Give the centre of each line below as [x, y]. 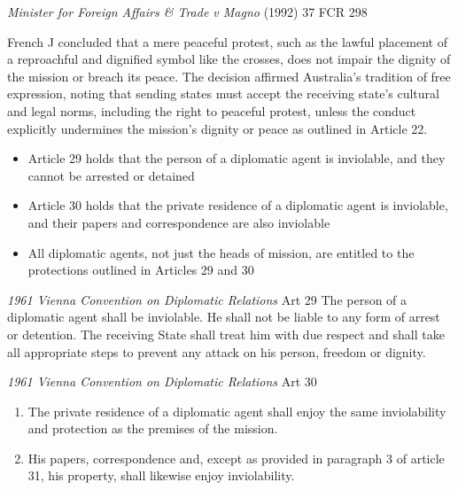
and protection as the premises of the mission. [153, 428]
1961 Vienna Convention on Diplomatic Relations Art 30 [162, 381]
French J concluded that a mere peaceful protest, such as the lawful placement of [227, 41]
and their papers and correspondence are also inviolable [179, 222]
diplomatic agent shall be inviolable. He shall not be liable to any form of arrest [224, 317]
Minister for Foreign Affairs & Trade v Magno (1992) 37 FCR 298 [187, 12]
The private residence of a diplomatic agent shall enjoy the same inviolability [237, 411]
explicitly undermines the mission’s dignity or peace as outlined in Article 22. [217, 128]
